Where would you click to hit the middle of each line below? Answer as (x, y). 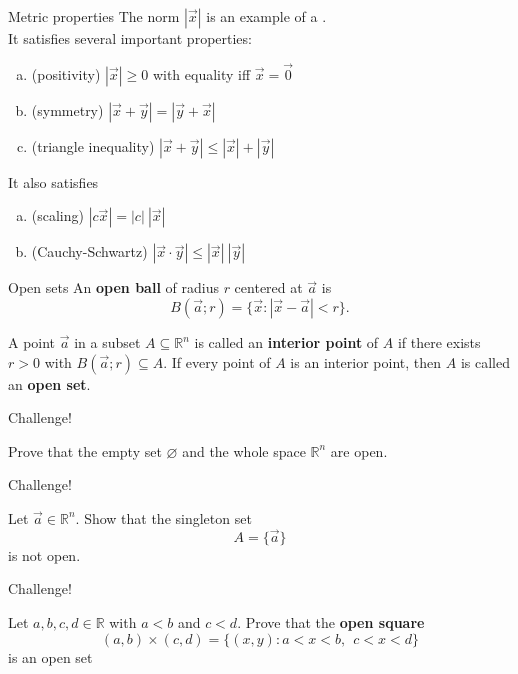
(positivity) (66, 73)
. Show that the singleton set (163, 517)
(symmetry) (67, 109)
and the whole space (244, 450)
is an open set (50, 656)
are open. (359, 450)
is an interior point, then (366, 361)
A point (32, 342)
